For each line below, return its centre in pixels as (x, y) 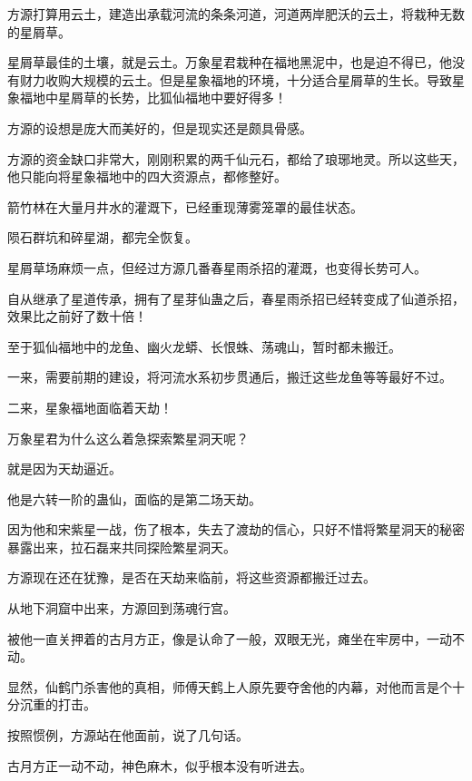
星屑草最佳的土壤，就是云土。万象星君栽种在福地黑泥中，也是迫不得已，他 (230, 62)
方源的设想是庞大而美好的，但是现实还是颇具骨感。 (160, 127)
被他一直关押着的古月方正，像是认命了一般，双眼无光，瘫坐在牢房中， (217, 638)
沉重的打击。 (58, 704)
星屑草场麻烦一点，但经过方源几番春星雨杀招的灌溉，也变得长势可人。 (217, 267)
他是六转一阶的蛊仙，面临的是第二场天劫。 (134, 498)
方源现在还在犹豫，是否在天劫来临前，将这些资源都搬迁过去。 (192, 577)
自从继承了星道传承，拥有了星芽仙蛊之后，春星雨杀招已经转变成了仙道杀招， (236, 298)
